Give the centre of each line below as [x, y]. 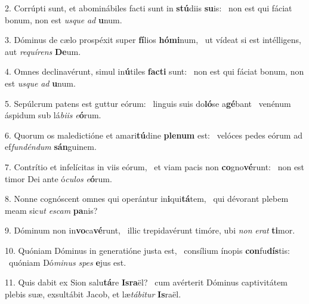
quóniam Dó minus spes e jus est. [67, 262]
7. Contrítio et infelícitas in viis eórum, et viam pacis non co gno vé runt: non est [155, 166]
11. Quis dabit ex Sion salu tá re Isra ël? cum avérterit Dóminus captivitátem [146, 282]
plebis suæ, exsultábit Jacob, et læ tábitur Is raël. [93, 294]
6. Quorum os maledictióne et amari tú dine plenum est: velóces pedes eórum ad [154, 135]
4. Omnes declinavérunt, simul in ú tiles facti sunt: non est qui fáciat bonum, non [154, 71]
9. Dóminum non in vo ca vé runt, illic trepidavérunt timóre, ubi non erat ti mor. [150, 230]
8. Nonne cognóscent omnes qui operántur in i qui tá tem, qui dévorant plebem [147, 199]
